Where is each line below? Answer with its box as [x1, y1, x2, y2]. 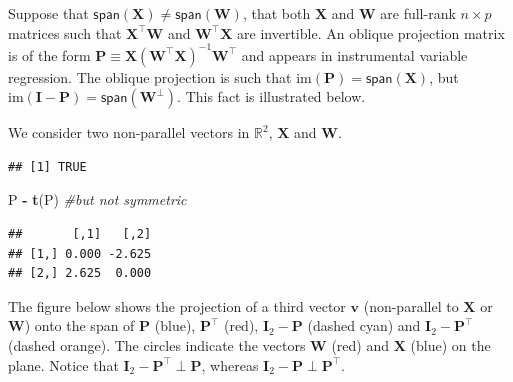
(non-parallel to [363, 295, 459, 316]
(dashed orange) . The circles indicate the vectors [8, 335, 306, 356]
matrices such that [8, 22, 122, 43]
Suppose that [8, 3, 89, 23]
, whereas [201, 354, 259, 375]
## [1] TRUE [8, 159, 87, 174]
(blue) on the [410, 335, 491, 356]
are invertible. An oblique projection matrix [237, 22, 505, 43]
